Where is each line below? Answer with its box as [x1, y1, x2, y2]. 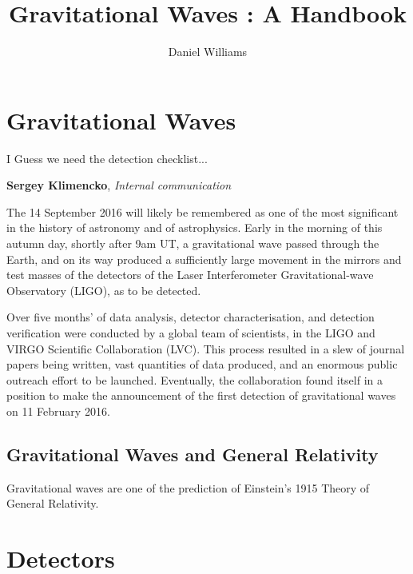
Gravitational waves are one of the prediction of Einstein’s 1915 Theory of [6, 479, 370, 496]
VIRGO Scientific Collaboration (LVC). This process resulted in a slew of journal [6, 340, 405, 357]
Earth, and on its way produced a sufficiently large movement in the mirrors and [6, 250, 402, 267]
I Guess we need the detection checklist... [6, 149, 208, 166]
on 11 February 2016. [6, 402, 110, 419]
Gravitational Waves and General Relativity [6, 441, 379, 466]
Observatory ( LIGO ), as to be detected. [6, 281, 201, 298]
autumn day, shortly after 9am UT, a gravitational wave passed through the [6, 235, 379, 252]
